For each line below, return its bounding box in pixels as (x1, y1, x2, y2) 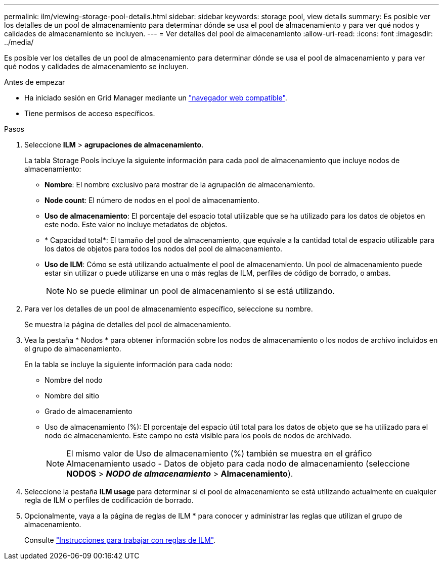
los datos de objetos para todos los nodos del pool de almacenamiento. (45, 244, 282, 253)
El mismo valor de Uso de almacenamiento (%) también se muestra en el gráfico (66, 448, 372, 458)
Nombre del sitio (45, 391, 100, 400)
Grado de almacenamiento (45, 407, 132, 416)
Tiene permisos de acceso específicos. (24, 109, 155, 118)
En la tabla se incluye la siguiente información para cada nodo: (24, 360, 233, 369)
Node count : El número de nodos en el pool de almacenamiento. (45, 196, 259, 204)
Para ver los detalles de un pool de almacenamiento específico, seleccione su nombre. (24, 304, 313, 313)
